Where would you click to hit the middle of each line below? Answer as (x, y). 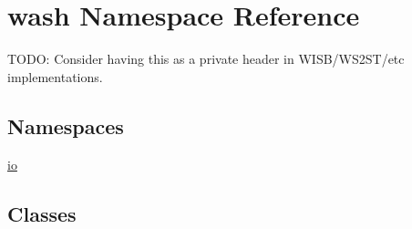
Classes (42, 213)
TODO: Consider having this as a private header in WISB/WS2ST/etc (206, 59)
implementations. (55, 76)
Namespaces (66, 125)
